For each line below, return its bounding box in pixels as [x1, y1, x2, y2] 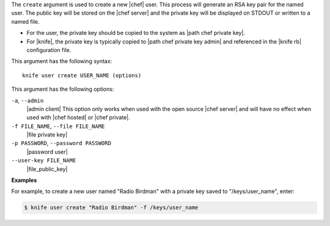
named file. [11, 18, 40, 25]
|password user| [26, 148, 68, 156]
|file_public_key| [26, 165, 68, 173]
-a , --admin [11, 97, 44, 104]
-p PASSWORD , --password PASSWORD [11, 140, 111, 147]
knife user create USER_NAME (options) [22, 72, 142, 79]
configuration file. [26, 46, 71, 53]
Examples [11, 176, 37, 184]
